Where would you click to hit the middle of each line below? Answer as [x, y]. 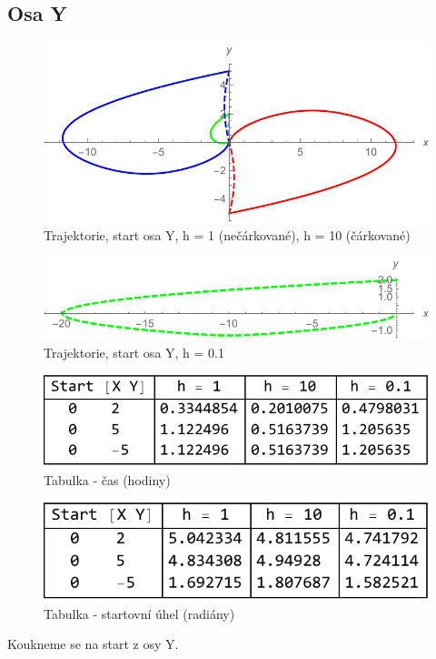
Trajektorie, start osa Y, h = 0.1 [134, 352]
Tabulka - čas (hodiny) [107, 479]
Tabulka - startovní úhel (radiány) [139, 613]
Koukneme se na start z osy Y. [93, 644]
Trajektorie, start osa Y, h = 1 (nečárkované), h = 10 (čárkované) [227, 234]
